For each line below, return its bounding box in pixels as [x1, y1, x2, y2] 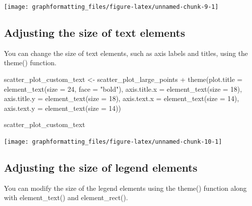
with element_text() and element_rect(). [4, 192, 128, 203]
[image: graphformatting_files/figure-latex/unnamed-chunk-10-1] [4, 138, 222, 146]
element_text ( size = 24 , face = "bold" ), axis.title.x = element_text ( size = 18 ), [4, 83, 242, 94]
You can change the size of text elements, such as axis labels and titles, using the [4, 48, 248, 58]
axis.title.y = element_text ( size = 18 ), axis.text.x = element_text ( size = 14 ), [4, 93, 239, 103]
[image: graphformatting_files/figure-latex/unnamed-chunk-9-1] [4, 3, 219, 10]
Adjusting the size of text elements [4, 25, 185, 40]
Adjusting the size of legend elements [4, 160, 197, 175]
